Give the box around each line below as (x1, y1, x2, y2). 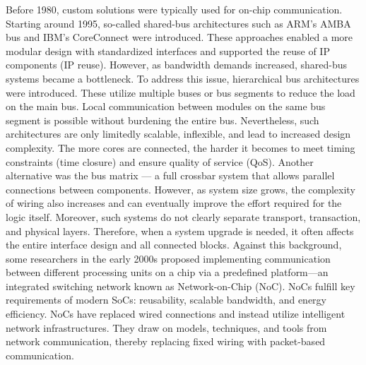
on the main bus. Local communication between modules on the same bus (6, 99, 326, 114)
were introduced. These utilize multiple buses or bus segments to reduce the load (6, 85, 355, 100)
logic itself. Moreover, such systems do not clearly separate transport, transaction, (6, 209, 361, 224)
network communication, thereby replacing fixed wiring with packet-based (6, 334, 326, 349)
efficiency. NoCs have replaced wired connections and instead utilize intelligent (6, 306, 346, 321)
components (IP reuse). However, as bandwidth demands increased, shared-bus (6, 57, 348, 72)
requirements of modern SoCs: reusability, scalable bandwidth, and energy (6, 292, 326, 307)
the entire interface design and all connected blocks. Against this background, (6, 237, 342, 252)
